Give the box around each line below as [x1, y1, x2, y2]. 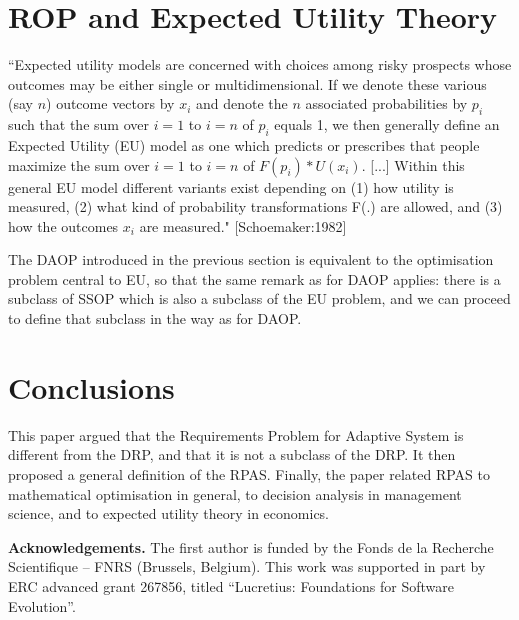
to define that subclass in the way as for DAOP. [8, 308, 302, 329]
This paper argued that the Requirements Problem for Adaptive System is [8, 424, 464, 445]
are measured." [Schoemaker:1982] [139, 215, 347, 236]
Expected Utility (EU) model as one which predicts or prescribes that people [8, 134, 480, 155]
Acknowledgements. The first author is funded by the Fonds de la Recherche [8, 536, 494, 557]
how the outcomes [8, 215, 119, 236]
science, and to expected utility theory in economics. [8, 503, 330, 524]
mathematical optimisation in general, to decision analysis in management [8, 483, 462, 504]
